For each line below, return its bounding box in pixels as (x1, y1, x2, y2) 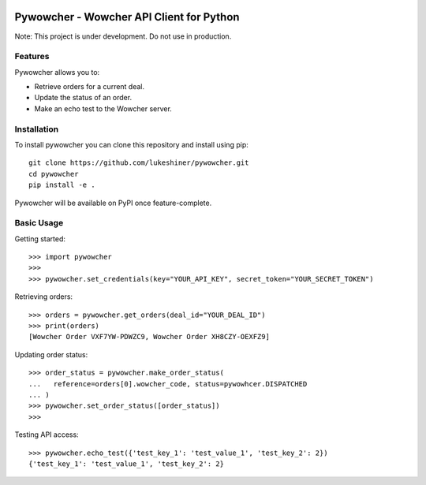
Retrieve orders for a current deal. (34, 82, 145, 91)
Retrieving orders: (14, 292, 73, 301)
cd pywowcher (28, 170, 79, 178)
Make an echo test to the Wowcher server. (34, 103, 173, 114)
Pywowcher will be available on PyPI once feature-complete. (14, 198, 212, 207)
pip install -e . (28, 181, 95, 189)
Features (14, 51, 50, 62)
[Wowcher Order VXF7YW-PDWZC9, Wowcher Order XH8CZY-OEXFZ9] (28, 332, 270, 341)
